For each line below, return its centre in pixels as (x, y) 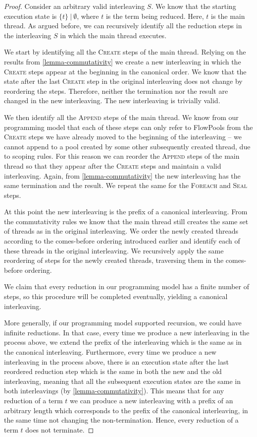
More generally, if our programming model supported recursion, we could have (123, 323)
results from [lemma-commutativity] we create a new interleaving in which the (123, 61)
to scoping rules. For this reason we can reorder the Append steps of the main (122, 156)
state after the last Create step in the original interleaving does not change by (123, 81)
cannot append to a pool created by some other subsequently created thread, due (127, 146)
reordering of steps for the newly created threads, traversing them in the (114, 260)
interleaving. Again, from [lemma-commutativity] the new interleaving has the (122, 175)
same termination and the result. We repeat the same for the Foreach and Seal (126, 185)
